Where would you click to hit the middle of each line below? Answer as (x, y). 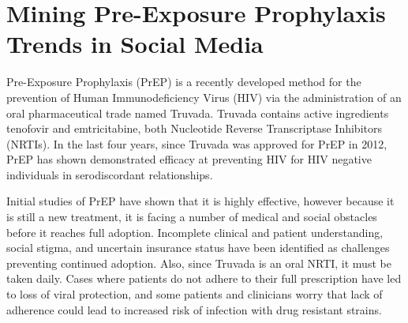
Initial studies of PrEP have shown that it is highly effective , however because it (200, 201)
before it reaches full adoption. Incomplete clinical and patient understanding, (195, 232)
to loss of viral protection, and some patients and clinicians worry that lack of (195, 294)
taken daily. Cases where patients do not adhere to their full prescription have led (204, 278)
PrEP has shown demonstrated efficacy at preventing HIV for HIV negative (189, 159)
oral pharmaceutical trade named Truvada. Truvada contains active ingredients (198, 113)
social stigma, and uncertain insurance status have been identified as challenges (198, 248)
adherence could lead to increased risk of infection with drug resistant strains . (194, 309)
